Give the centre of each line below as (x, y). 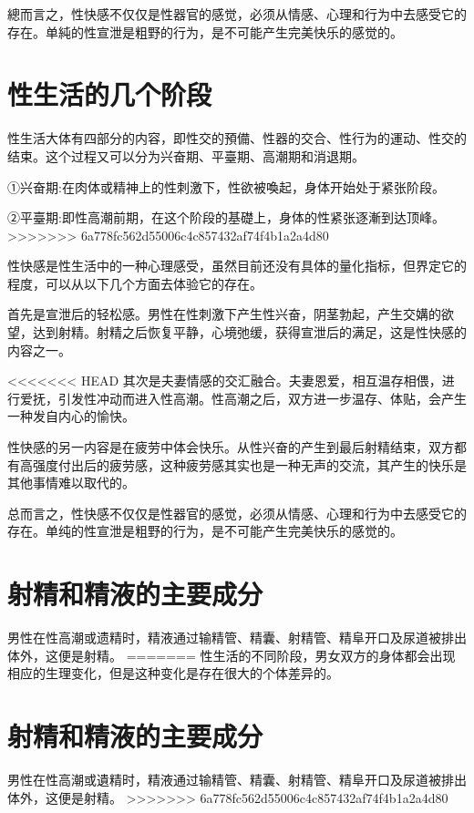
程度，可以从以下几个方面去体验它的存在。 (135, 283)
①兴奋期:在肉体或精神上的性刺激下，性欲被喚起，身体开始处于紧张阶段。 (226, 186)
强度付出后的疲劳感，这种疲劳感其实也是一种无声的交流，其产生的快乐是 (249, 464)
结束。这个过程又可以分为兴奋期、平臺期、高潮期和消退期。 (186, 155)
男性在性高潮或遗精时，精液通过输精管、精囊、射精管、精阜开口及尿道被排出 (237, 638)
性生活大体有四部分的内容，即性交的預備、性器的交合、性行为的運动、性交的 (237, 138)
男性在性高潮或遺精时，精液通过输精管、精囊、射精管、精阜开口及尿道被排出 (237, 780)
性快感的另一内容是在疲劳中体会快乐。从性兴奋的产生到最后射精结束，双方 (231, 447)
